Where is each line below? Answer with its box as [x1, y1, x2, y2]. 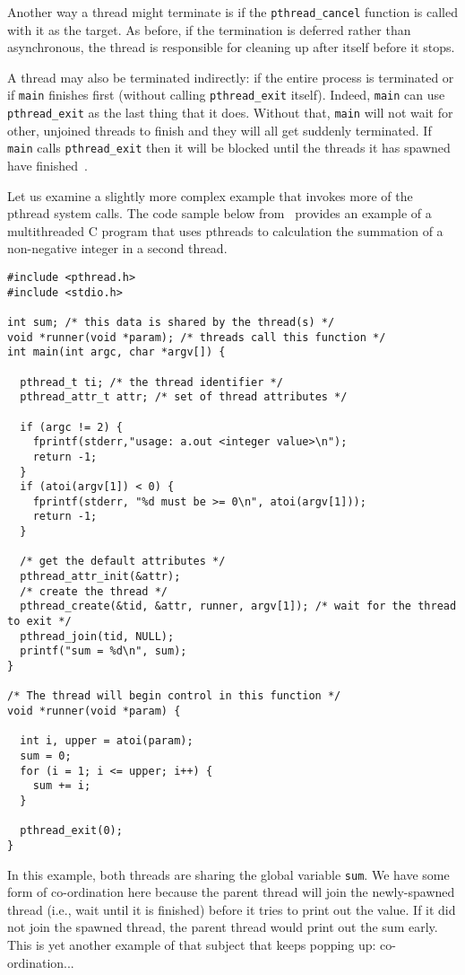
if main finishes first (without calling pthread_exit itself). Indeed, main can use [7, 85, 445, 104]
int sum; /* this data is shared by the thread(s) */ [7, 315, 335, 329]
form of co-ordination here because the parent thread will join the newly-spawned [7, 883, 455, 901]
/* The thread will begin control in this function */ [7, 690, 341, 703]
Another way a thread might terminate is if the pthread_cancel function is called [7, 3, 459, 21]
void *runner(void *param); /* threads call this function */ [7, 330, 386, 344]
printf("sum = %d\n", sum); [20, 645, 187, 658]
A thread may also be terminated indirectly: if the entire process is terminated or [7, 67, 454, 86]
